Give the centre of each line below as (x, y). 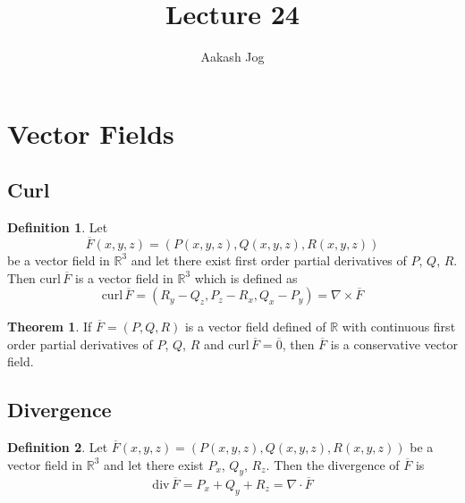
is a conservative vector (394, 344)
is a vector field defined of (255, 327)
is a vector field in (124, 277)
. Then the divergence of (333, 464)
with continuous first (399, 327)
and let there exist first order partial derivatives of (269, 260)
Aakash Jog (232, 57)
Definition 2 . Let (58, 447)
